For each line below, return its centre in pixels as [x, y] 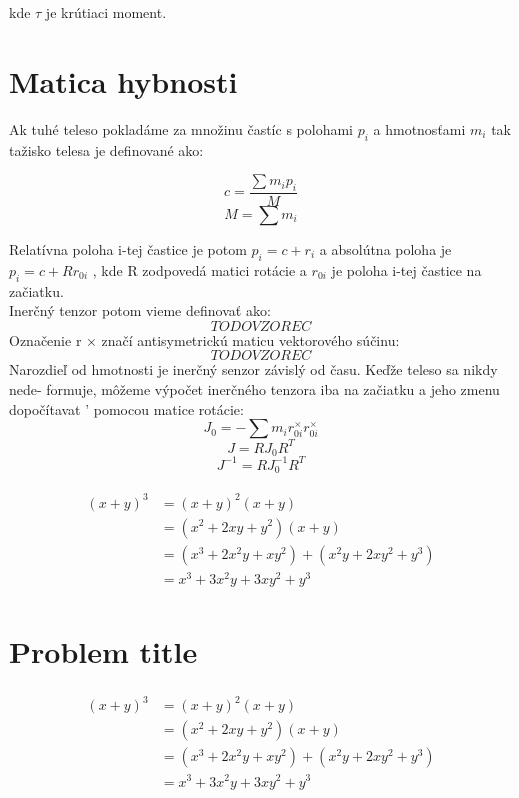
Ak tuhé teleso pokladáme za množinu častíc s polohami [181, 128]
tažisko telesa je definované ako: [106, 149]
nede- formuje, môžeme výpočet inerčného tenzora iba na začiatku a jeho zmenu [254, 388]
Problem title [103, 650]
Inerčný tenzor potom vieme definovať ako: [140, 310]
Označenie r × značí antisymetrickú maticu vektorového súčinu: [204, 339]
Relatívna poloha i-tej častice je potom [128, 248]
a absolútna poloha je [385, 248]
